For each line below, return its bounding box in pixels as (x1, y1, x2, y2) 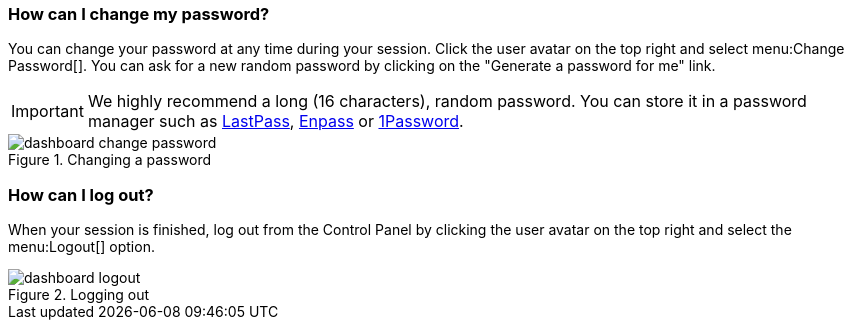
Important (11, 101, 84, 122)
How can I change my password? (8, 4, 270, 24)
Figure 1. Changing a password (8, 151, 212, 169)
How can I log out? (8, 184, 154, 205)
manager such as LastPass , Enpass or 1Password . (87, 111, 464, 132)
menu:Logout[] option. (8, 238, 155, 256)
